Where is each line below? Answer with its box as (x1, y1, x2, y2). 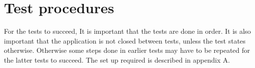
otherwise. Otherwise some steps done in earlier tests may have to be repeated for (4, 45, 250, 55)
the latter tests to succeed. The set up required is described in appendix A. (4, 54, 230, 65)
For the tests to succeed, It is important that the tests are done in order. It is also (4, 26, 251, 36)
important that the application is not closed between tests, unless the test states (4, 35, 246, 45)
